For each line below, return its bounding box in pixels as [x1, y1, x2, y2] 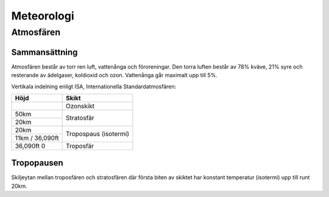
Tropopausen [11, 158, 63, 168]
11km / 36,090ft [15, 134, 59, 142]
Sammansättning [11, 47, 78, 57]
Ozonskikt [65, 102, 94, 110]
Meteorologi [11, 9, 74, 22]
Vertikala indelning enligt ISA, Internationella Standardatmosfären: [11, 83, 177, 90]
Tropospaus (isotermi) [65, 130, 130, 138]
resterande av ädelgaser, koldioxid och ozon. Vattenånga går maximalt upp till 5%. [11, 72, 218, 79]
